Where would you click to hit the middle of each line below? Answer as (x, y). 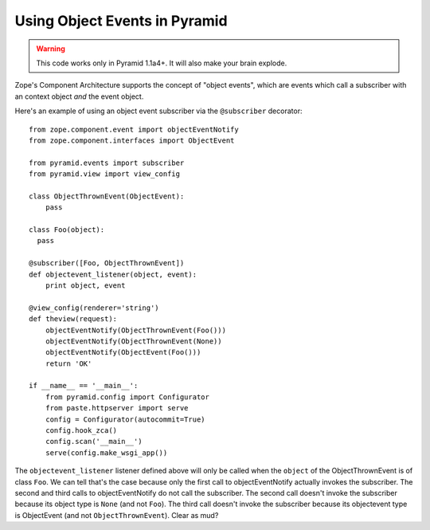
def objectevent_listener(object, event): (113, 274)
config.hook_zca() (81, 431)
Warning (51, 49)
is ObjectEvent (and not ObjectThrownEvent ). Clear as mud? (117, 515)
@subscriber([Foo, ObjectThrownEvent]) (107, 263)
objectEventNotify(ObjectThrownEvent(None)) (133, 341)
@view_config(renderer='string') (94, 308)
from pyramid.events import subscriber (107, 163)
